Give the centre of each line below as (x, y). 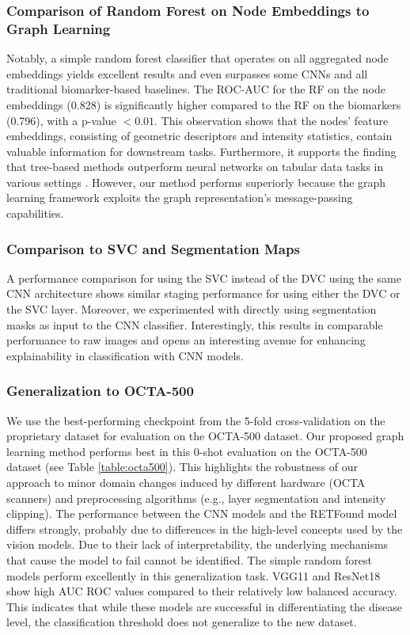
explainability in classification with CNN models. (125, 355)
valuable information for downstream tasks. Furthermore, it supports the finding (201, 151)
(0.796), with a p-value (61, 120)
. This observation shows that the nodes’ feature (271, 120)
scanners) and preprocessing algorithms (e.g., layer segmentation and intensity (196, 498)
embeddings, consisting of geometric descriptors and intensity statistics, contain (199, 136)
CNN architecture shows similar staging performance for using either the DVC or (203, 293)
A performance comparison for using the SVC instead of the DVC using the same (204, 278)
